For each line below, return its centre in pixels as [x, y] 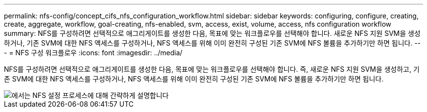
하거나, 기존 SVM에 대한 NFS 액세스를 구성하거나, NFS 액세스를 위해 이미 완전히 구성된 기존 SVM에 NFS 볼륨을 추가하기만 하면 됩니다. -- [213, 43]
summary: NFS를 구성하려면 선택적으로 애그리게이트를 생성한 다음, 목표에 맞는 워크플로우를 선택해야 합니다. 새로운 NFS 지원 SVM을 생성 [212, 33]
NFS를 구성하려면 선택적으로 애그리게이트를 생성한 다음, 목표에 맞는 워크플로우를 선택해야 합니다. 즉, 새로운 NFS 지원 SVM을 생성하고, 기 [212, 69]
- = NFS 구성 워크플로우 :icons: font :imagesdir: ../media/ [93, 53]
